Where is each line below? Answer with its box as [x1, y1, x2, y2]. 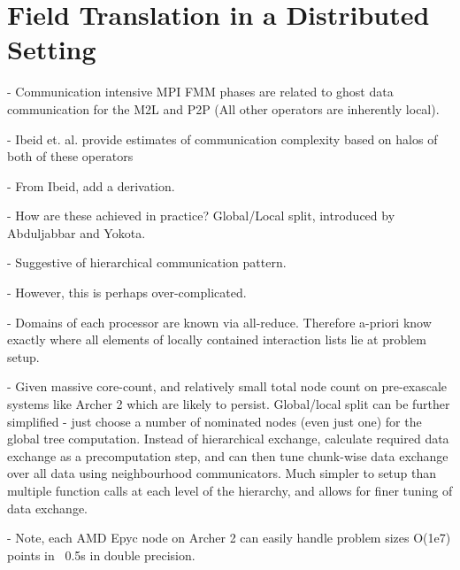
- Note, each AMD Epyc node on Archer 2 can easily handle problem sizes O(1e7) [7, 528, 451, 547]
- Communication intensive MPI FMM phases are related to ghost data [7, 82, 394, 101]
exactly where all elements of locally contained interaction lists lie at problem [7, 330, 426, 349]
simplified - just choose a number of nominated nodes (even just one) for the [7, 412, 422, 430]
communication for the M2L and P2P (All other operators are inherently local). [7, 99, 440, 118]
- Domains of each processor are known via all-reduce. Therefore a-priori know [7, 312, 432, 331]
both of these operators [7, 147, 134, 166]
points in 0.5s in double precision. [7, 545, 195, 564]
